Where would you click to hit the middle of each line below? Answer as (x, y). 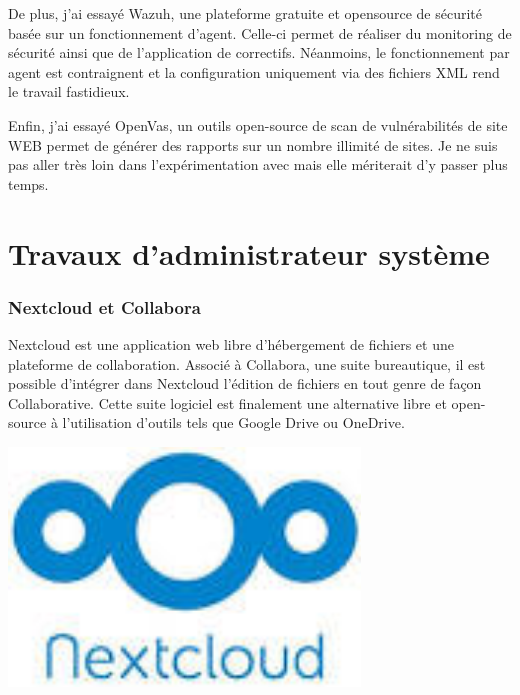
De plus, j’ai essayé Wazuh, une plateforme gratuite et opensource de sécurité (245, 13)
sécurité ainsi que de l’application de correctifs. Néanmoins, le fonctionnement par (259, 52)
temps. (28, 183)
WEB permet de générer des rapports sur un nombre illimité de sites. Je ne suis (253, 144)
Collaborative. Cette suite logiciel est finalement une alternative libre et (227, 402)
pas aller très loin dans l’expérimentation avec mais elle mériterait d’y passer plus (258, 164)
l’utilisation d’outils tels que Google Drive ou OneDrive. (233, 422)
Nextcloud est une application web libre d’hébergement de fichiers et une (231, 343)
